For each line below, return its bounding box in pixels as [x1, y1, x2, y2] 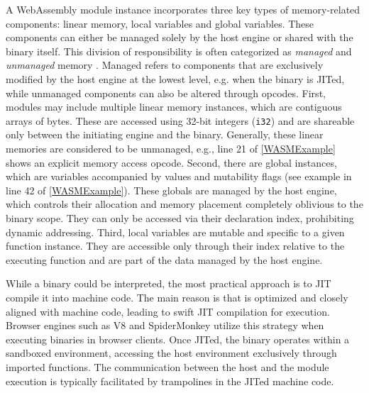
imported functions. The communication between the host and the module [6, 359, 329, 374]
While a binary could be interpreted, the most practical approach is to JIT [6, 276, 331, 291]
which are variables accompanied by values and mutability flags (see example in [6, 169, 352, 184]
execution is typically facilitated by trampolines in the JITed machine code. [6, 373, 334, 388]
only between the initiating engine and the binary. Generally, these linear [6, 127, 324, 142]
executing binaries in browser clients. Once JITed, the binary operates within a [6, 331, 350, 346]
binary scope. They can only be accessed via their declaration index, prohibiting [6, 210, 354, 225]
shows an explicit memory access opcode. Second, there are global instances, [6, 155, 337, 170]
